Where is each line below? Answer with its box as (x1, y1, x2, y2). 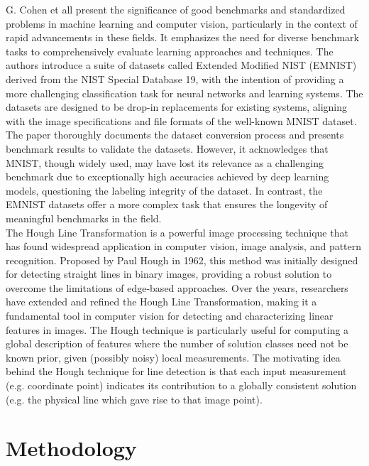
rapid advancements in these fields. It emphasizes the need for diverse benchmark (6, 30, 359, 45)
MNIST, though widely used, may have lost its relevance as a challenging (6, 155, 324, 170)
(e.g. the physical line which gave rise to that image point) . (6, 391, 263, 406)
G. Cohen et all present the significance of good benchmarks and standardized (6, 2, 346, 16)
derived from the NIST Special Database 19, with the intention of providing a (6, 71, 344, 86)
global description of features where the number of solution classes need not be (6, 336, 348, 351)
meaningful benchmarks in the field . (6, 210, 162, 225)
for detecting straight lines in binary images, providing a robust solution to (6, 266, 332, 281)
